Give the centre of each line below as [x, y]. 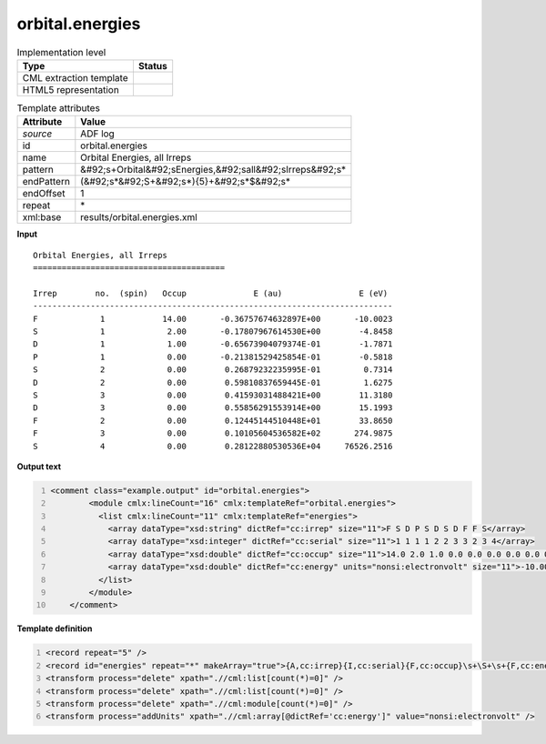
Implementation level [61, 52]
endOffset [44, 194]
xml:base [42, 217]
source [37, 134]
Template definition [55, 628]
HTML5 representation [71, 89]
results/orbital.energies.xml [139, 217]
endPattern [46, 182]
